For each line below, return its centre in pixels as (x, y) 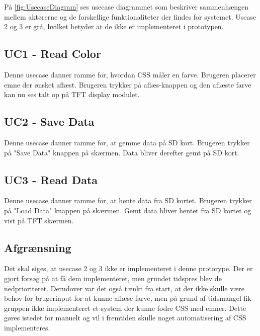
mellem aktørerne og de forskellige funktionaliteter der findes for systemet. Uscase (130, 16)
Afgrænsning (38, 247)
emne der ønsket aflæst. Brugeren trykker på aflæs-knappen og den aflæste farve (128, 84)
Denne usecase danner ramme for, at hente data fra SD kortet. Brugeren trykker (128, 200)
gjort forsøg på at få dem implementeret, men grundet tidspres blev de (113, 278)
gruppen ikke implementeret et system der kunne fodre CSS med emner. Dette (125, 308)
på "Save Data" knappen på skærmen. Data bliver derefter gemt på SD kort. (122, 152)
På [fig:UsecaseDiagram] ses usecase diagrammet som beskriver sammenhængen (126, 7)
